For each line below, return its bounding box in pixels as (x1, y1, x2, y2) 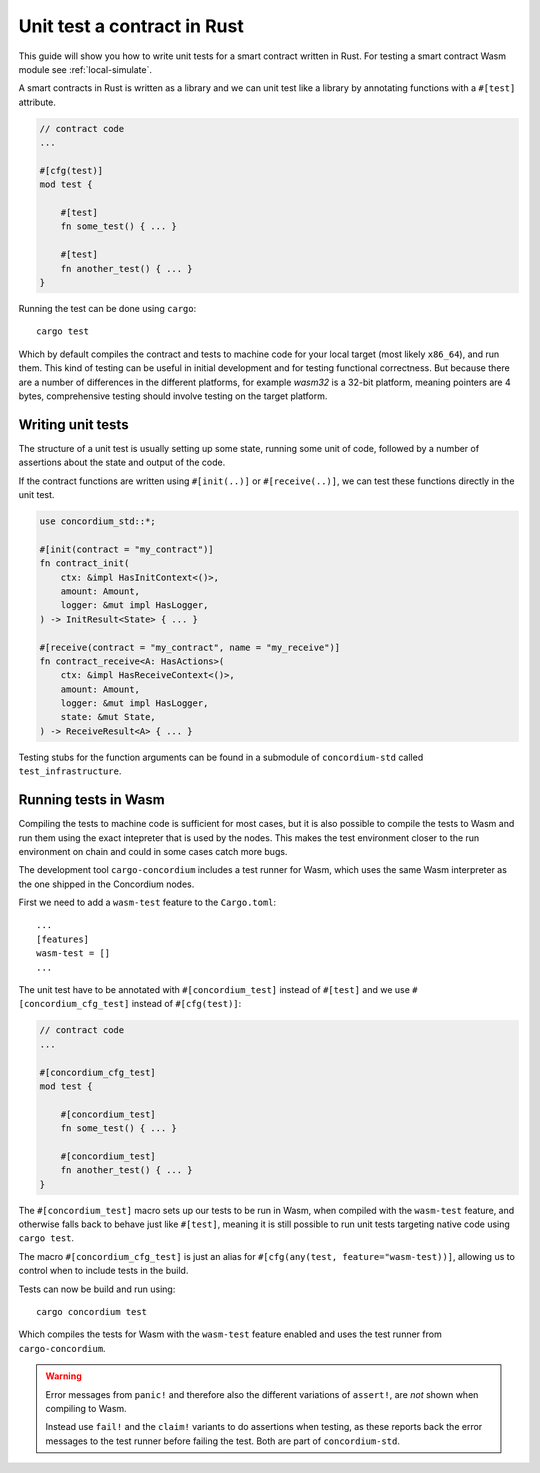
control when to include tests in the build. (18, 1265, 189, 1277)
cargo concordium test (36, 1306, 148, 1318)
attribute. (18, 96, 57, 108)
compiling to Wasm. (45, 1403, 127, 1414)
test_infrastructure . (18, 765, 122, 777)
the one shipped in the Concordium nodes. (18, 878, 195, 890)
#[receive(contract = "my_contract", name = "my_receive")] (39, 641, 341, 653)
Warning (45, 1370, 82, 1382)
